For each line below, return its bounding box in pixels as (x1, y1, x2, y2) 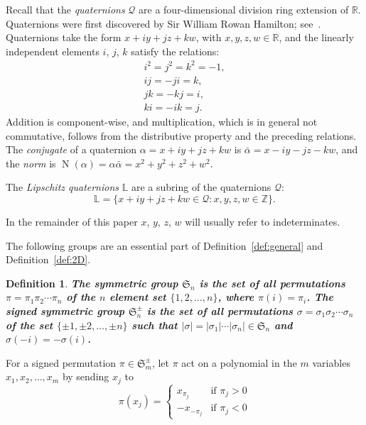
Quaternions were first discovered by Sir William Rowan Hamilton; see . (6, 16, 321, 31)
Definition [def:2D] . (6, 252, 91, 267)
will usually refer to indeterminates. (185, 214, 340, 228)
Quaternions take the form (6, 30, 122, 45)
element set (109, 289, 166, 304)
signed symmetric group (6, 303, 125, 318)
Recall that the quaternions (6, 2, 125, 16)
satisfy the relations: (131, 43, 220, 58)
